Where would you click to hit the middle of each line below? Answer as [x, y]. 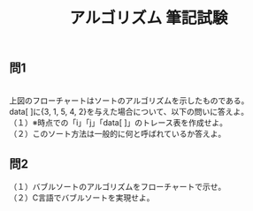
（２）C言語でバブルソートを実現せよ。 [82, 198]
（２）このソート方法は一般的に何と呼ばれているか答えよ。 [118, 133]
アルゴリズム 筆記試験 [149, 18]
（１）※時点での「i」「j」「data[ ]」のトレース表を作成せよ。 [119, 122]
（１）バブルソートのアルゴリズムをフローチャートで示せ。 [118, 187]
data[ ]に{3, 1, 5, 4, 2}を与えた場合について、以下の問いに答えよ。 [129, 111]
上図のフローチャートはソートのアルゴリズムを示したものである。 [129, 100]
